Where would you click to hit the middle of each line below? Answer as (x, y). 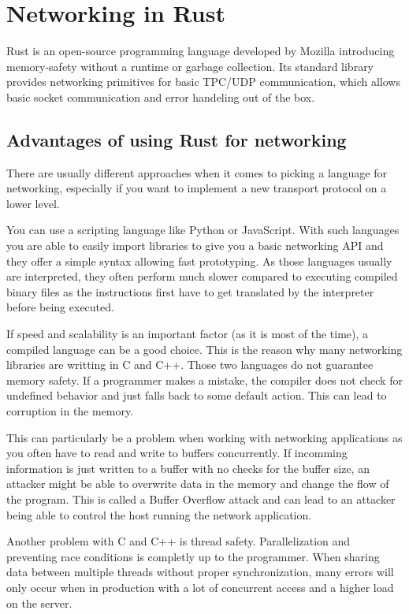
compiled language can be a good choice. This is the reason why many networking (204, 349)
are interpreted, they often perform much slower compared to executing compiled (202, 276)
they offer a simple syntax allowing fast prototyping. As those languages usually (199, 260)
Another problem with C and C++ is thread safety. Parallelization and (178, 541)
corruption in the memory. (70, 411)
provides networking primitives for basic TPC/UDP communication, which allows (203, 82)
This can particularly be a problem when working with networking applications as (204, 437)
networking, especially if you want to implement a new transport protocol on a (197, 188)
